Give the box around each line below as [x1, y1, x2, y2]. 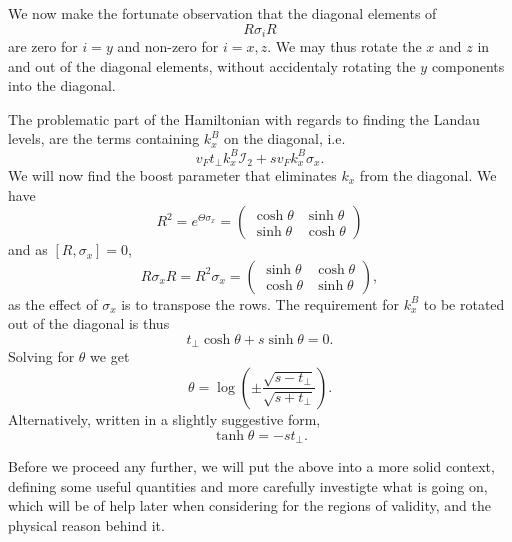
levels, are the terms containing [8, 128, 200, 149]
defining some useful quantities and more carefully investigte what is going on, [8, 475, 488, 496]
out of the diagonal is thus [8, 313, 170, 334]
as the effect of [8, 293, 98, 314]
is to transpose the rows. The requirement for [121, 293, 399, 314]
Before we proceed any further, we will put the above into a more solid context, [8, 456, 495, 477]
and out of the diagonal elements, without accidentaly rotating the [8, 55, 416, 76]
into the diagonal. [8, 75, 116, 96]
